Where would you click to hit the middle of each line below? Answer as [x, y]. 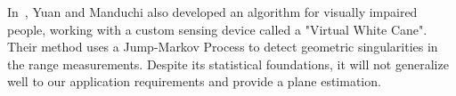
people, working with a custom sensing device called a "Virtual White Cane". [217, 29]
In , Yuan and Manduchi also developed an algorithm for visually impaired [212, 12]
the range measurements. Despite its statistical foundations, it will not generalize [228, 64]
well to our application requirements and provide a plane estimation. [194, 81]
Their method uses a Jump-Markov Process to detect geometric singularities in [223, 47]
